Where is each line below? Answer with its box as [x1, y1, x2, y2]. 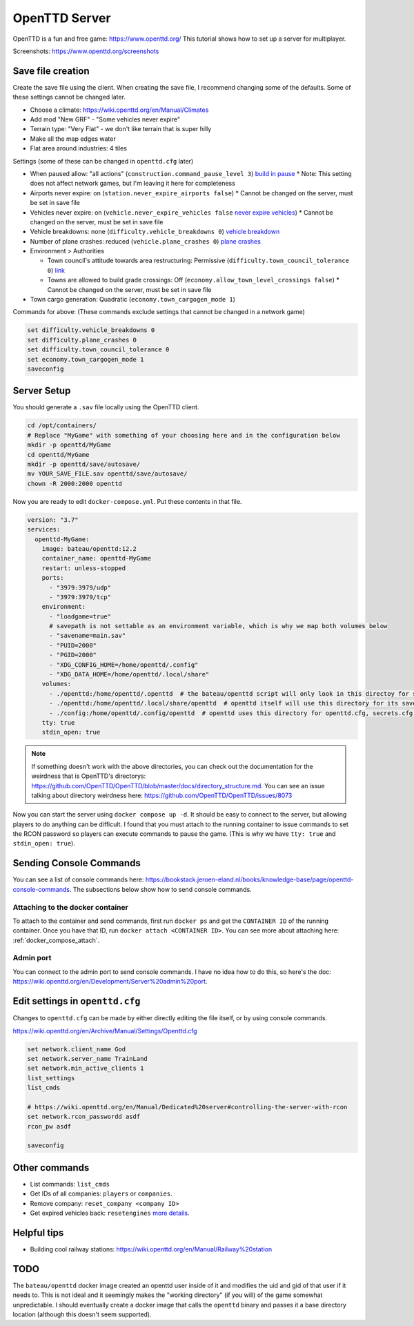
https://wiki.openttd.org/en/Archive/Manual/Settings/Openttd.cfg [12, 1026, 197, 1035]
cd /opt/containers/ [27, 422, 97, 429]
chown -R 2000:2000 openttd [27, 480, 122, 487]
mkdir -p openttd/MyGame [27, 441, 112, 449]
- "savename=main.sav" [49, 632, 126, 640]
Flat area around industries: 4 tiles [30, 144, 128, 153]
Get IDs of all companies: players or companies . [30, 1189, 172, 1198]
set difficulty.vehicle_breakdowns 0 [27, 326, 155, 334]
